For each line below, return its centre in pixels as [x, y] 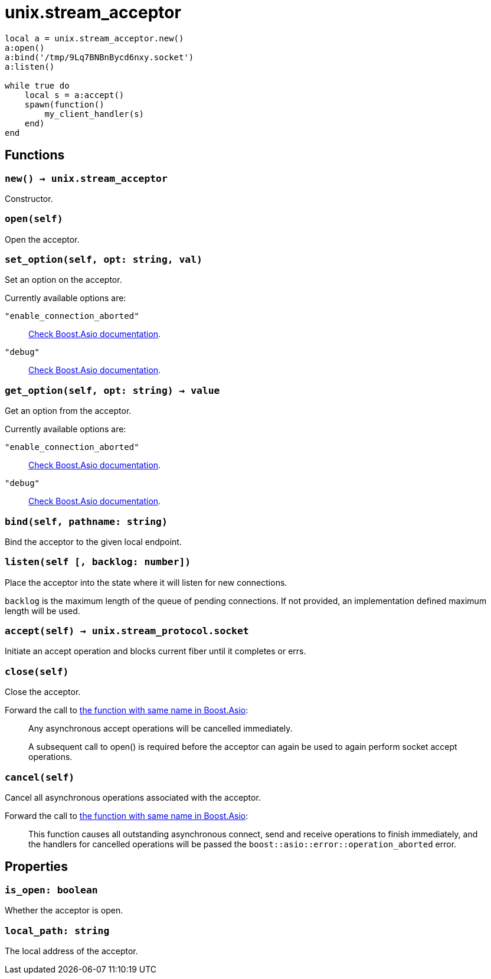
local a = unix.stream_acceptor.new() [94, 38]
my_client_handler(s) [94, 114]
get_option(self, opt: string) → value [112, 390]
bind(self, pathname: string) [86, 521]
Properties [36, 867]
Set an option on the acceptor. [63, 280]
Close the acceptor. [43, 692]
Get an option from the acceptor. [68, 411]
